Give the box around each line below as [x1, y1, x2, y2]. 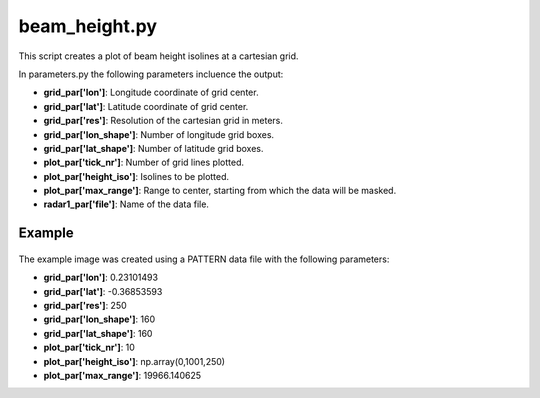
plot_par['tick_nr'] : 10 [43, 341, 135, 354]
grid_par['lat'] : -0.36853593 [43, 285, 163, 297]
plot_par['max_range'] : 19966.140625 [43, 369, 202, 381]
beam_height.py [18, 15, 158, 37]
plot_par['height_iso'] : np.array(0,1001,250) [43, 355, 225, 367]
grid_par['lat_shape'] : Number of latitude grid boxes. [43, 142, 264, 154]
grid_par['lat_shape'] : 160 [43, 327, 153, 339]
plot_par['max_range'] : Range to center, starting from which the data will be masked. [43, 185, 397, 197]
